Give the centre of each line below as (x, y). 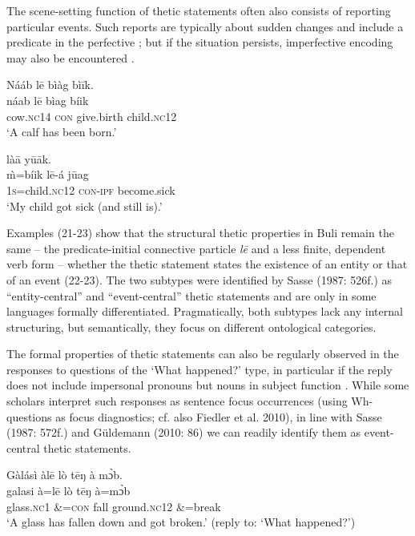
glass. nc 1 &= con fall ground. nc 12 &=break (114, 506)
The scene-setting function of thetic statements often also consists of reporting (199, 10)
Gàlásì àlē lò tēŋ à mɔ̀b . (64, 475)
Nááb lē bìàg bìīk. (50, 85)
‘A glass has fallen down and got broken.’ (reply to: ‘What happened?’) (181, 522)
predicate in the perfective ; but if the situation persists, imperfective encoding (200, 42)
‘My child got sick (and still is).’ (85, 206)
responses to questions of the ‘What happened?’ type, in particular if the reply (199, 369)
